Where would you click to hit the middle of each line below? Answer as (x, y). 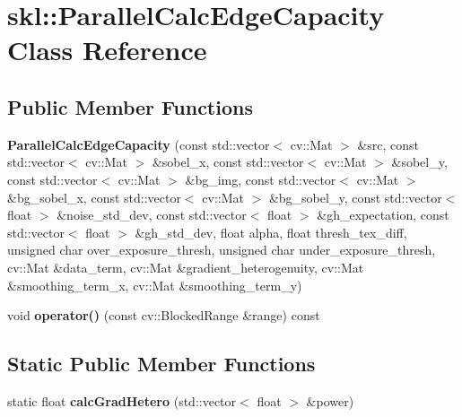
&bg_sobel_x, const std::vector (94, 197)
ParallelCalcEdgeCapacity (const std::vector (139, 144)
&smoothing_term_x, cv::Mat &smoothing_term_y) (155, 285)
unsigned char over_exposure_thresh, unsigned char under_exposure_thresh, (222, 250)
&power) (330, 400)
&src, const (388, 144)
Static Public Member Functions (161, 364)
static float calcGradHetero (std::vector (122, 400)
